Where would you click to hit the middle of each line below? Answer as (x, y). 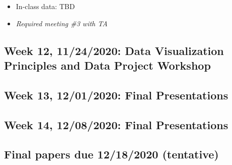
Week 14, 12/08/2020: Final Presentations (116, 124)
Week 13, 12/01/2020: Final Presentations (116, 95)
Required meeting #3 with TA (62, 23)
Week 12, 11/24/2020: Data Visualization (114, 50)
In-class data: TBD (45, 6)
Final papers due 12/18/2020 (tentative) (111, 154)
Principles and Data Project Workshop (107, 65)
